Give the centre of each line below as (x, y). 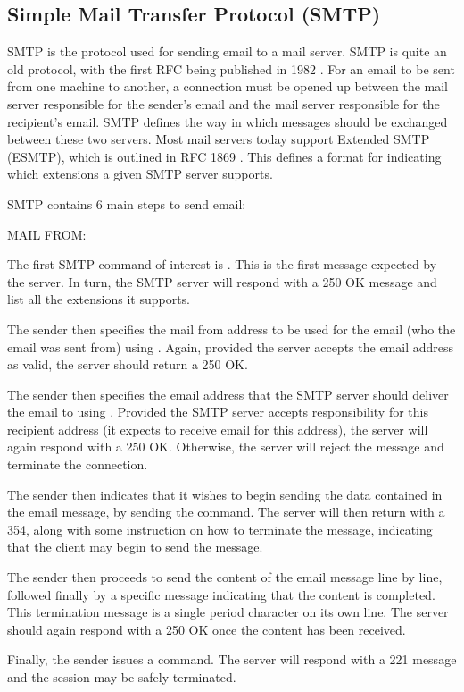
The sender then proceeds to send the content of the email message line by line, (225, 577)
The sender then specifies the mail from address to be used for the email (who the (232, 329)
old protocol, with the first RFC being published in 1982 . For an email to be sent (231, 68)
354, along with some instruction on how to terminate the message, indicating (220, 529)
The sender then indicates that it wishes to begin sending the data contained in (225, 494)
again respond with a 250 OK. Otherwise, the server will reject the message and (226, 447)
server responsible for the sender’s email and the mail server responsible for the (224, 103)
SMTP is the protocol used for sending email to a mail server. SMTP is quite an (227, 51)
